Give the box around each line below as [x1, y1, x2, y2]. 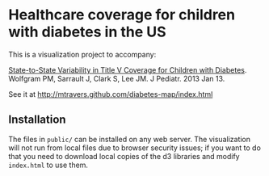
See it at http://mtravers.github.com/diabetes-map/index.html [8, 89, 213, 98]
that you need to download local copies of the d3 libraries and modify [8, 151, 240, 161]
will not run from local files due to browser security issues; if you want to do [8, 143, 261, 153]
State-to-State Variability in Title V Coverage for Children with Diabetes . [8, 65, 247, 74]
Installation [8, 113, 66, 127]
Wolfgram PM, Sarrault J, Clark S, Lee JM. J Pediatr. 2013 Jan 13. [8, 73, 225, 83]
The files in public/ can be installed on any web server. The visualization [8, 134, 251, 144]
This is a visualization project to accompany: [8, 49, 157, 59]
